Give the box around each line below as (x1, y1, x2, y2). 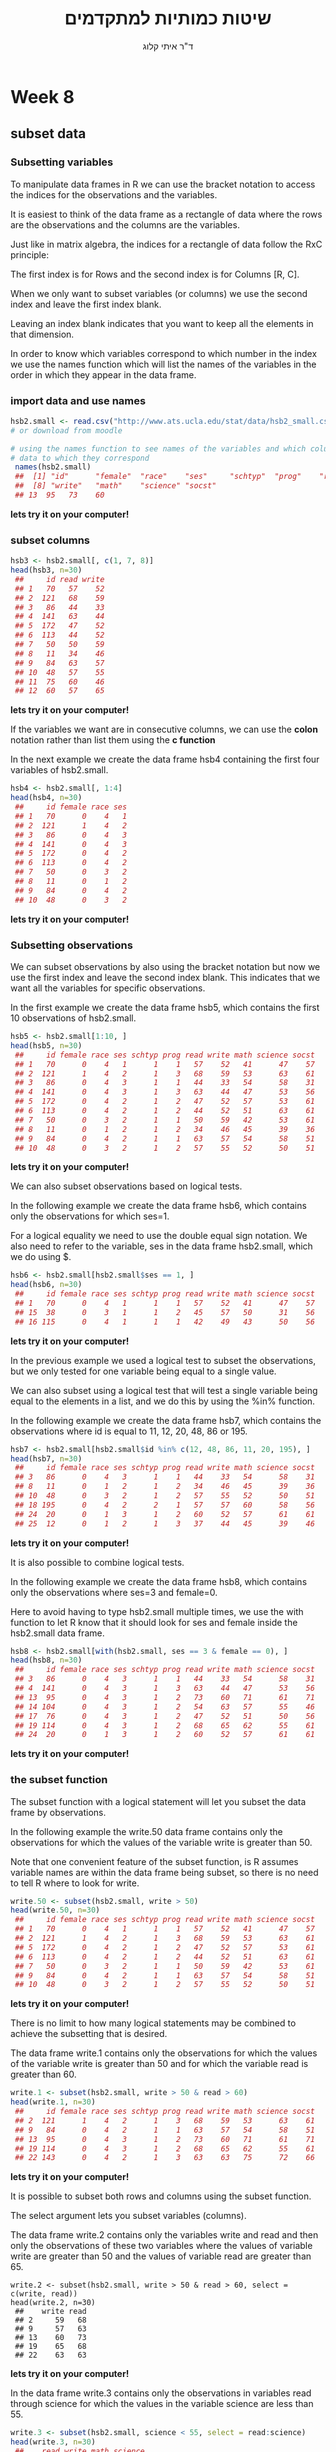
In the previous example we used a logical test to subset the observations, (10, 1354, 317, 1366)
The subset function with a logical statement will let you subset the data (10, 1795, 307, 1807)
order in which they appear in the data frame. (10, 368, 197, 381)
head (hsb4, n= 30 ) (10, 793, 83, 803)
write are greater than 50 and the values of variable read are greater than (10, 2250, 312, 2262)
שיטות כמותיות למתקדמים (64, 7, 272, 30)
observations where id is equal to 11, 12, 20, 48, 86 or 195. (10, 1425, 248, 1437)
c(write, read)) (10, 2289, 78, 2299)
